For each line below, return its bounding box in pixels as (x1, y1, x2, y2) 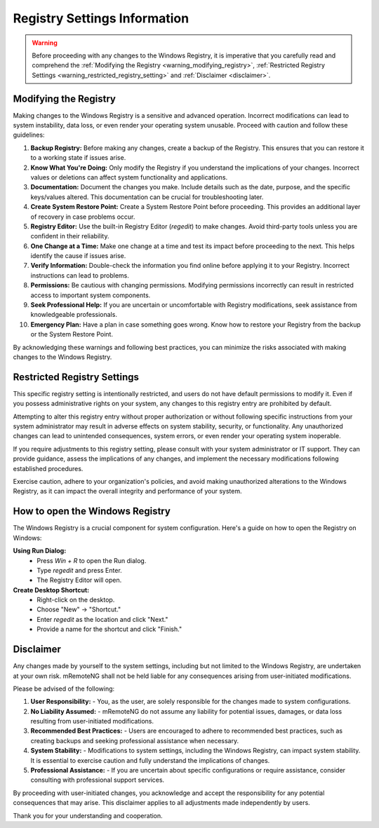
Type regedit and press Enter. (36, 566, 122, 574)
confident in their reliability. (30, 232, 109, 240)
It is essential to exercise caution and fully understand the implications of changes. (30, 756, 270, 764)
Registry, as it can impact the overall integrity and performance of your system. (13, 487, 242, 496)
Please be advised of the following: (13, 684, 115, 693)
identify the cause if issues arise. (30, 252, 126, 260)
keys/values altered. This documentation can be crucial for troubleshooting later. (30, 193, 264, 201)
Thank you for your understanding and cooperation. (13, 811, 163, 820)
